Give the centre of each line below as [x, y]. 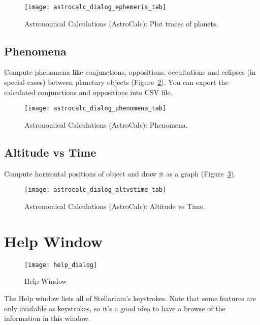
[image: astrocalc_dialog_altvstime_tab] [95, 190]
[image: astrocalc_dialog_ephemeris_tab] [95, 7]
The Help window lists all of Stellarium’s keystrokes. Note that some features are [130, 298]
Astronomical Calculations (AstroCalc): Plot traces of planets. [121, 23]
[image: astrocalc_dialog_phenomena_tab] [95, 109]
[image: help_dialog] [61, 265]
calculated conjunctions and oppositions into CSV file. [88, 92]
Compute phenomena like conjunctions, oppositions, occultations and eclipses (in [130, 72]
